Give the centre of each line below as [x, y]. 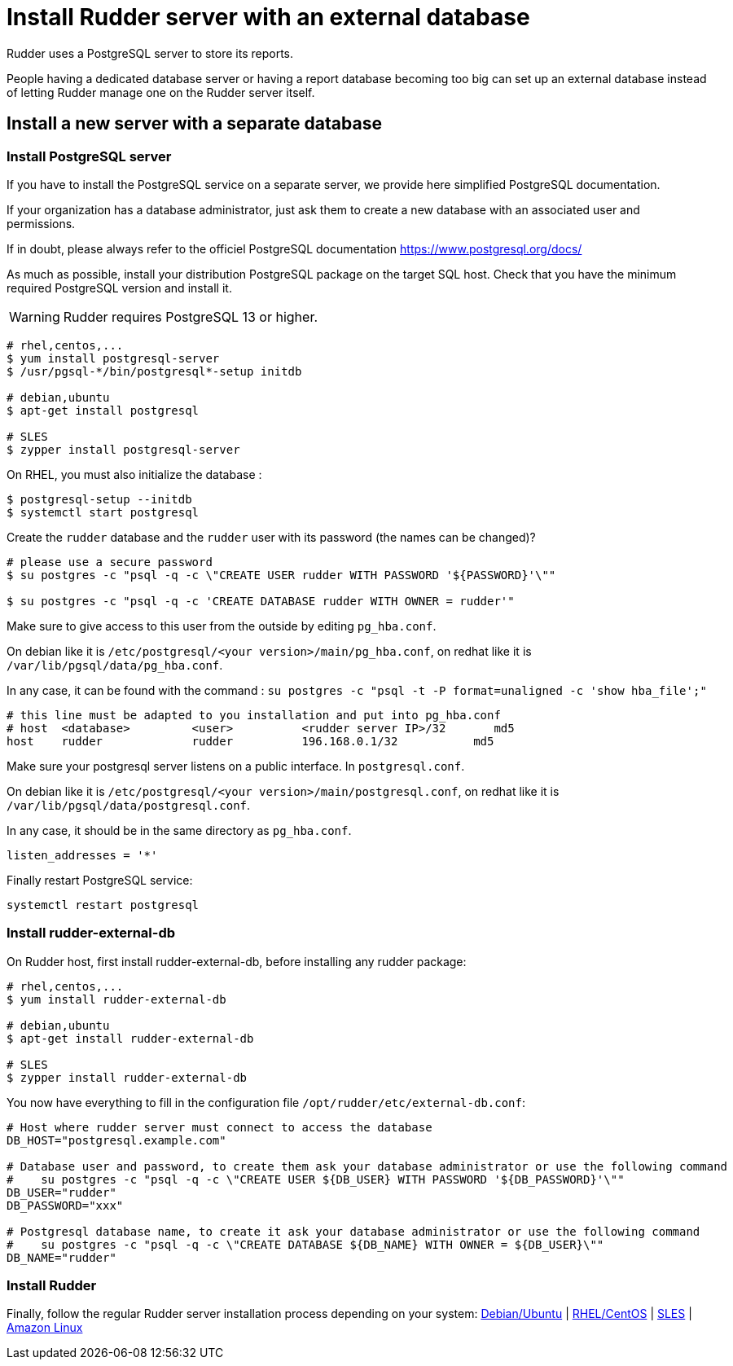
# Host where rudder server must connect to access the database [219, 1127]
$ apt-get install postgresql [103, 410]
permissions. [41, 223]
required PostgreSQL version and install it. [119, 288]
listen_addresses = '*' [82, 855]
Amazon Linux [45, 1328]
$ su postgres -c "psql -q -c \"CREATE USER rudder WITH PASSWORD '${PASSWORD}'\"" [281, 575]
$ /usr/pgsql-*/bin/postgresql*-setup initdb [154, 371]
